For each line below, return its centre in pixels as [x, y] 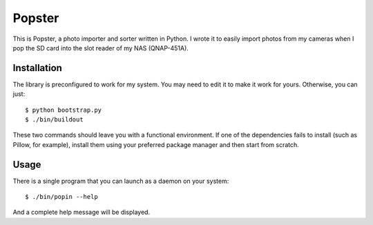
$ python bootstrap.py [64, 110]
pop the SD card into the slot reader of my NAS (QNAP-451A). [101, 48]
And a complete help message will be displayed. [82, 212]
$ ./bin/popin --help [61, 197]
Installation [37, 68]
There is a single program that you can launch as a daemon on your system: [121, 181]
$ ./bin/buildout [54, 120]
